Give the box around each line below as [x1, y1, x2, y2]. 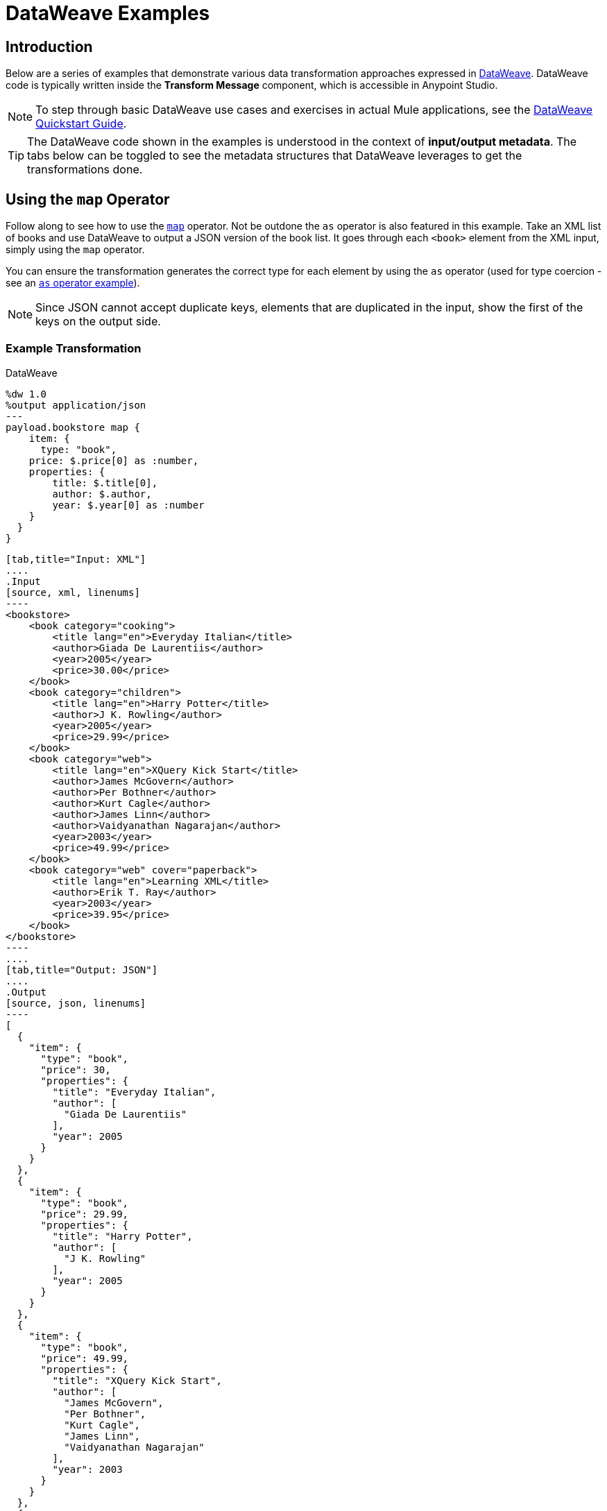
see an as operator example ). [6, 277, 140, 289]
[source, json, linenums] [6, 997, 146, 1009]
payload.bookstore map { [6, 421, 140, 433]
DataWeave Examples [6, 1, 210, 25]
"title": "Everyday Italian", [52, 1086, 216, 1098]
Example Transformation [6, 341, 142, 356]
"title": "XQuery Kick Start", [52, 1374, 222, 1386]
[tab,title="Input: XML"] [6, 553, 146, 565]
